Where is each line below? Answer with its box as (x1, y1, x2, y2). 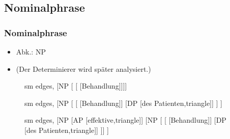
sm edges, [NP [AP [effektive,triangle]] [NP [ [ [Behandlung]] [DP (24, 115, 226, 125)
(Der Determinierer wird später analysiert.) (16, 63, 151, 74)
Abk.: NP (16, 46, 46, 57)
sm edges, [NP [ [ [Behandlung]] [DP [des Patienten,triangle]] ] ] (24, 97, 222, 108)
